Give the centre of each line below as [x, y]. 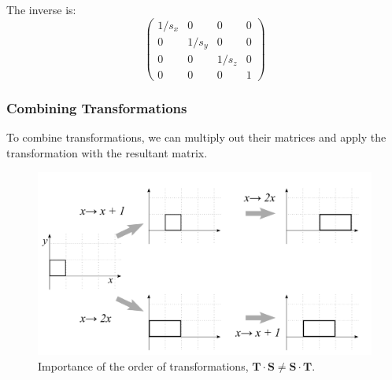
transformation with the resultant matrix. [107, 153]
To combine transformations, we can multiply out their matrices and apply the [196, 137]
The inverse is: [41, 9]
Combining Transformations [97, 108]
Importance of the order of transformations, [143, 365]
